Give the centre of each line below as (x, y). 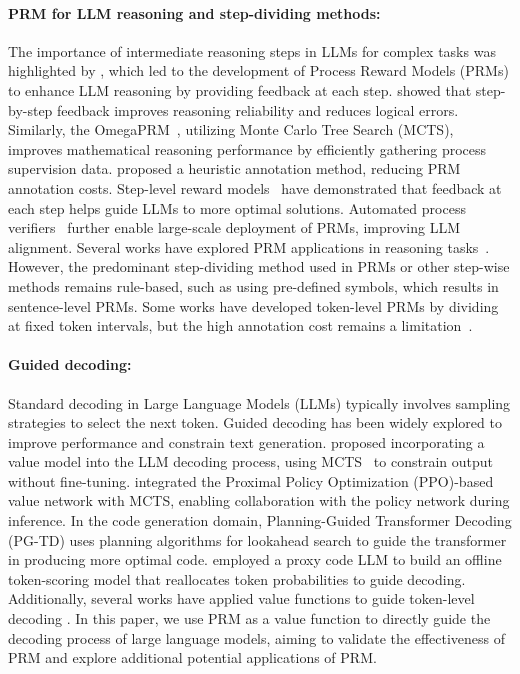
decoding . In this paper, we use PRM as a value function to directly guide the (249, 618)
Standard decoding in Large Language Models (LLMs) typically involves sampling (259, 402)
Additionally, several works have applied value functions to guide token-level (241, 598)
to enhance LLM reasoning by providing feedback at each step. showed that (240, 89)
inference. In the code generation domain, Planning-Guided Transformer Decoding (260, 520)
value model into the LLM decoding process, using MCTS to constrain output (250, 461)
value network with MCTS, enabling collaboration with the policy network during (259, 500)
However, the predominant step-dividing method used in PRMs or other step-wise (259, 266)
